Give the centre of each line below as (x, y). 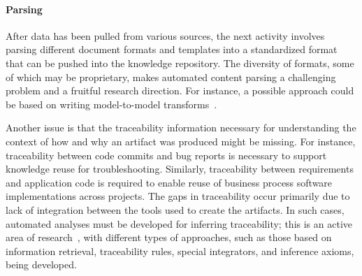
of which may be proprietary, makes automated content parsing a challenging (171, 77)
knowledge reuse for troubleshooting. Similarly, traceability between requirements (180, 169)
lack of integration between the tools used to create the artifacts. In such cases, (175, 209)
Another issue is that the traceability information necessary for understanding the (181, 128)
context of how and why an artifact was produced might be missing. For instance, (181, 141)
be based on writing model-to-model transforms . (111, 104)
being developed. (41, 264)
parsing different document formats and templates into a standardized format (172, 49)
